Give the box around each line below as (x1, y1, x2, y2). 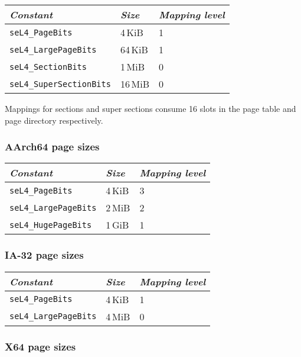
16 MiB (120, 77, 149, 91)
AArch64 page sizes (5, 139, 100, 154)
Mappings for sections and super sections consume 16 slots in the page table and (5, 102, 296, 114)
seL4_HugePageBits (9, 220, 92, 230)
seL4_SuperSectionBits (9, 79, 111, 89)
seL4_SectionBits (9, 62, 87, 72)
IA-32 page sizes (5, 247, 84, 262)
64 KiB (120, 43, 148, 56)
